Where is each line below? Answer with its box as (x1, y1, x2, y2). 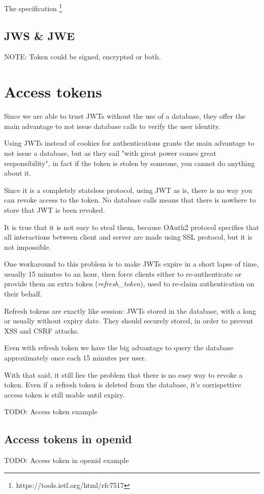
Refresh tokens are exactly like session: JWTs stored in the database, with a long (4, 305, 256, 316)
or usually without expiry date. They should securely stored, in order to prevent (4, 315, 253, 326)
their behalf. (4, 288, 42, 299)
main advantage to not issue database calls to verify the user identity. (4, 120, 220, 131)
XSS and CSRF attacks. (4, 325, 79, 336)
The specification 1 (4, 2, 62, 13)
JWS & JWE (4, 27, 75, 43)
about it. (4, 168, 31, 178)
